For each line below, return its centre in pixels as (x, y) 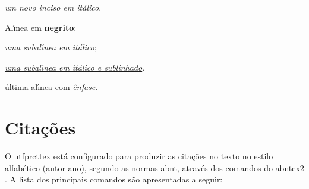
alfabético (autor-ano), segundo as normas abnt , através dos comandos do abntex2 (154, 167)
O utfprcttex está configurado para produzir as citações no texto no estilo (139, 156)
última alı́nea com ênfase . (51, 87)
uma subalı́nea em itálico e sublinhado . (75, 67)
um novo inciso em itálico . (53, 7)
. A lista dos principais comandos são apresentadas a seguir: (114, 179)
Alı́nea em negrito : (41, 27)
